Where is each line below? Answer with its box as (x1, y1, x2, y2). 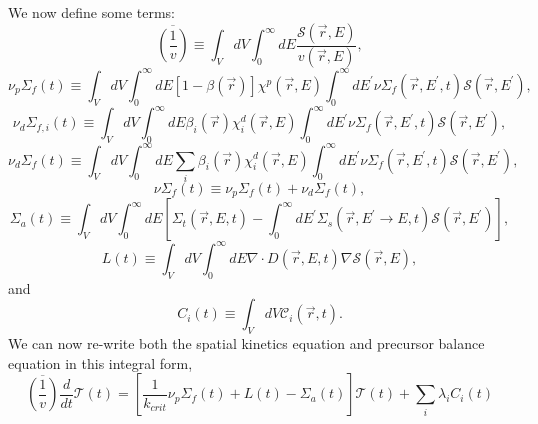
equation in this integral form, (8, 352, 193, 373)
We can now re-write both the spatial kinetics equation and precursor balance (8, 333, 485, 354)
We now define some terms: (8, 2, 175, 22)
